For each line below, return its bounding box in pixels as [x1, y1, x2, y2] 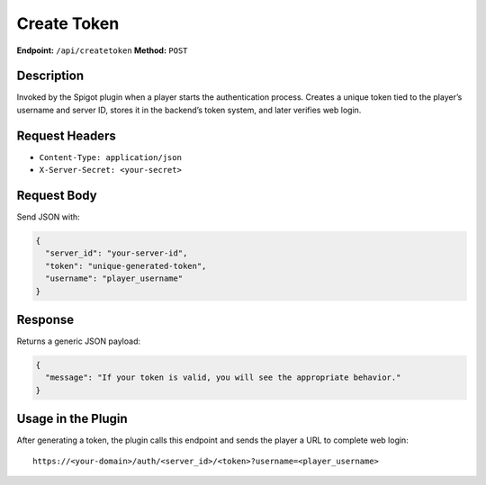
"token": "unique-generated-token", [45, 261, 207, 271]
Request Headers [16, 128, 116, 143]
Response [16, 312, 75, 328]
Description [16, 68, 85, 84]
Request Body [16, 187, 98, 202]
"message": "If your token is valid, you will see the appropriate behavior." [45, 373, 401, 382]
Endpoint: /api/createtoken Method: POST [16, 45, 188, 56]
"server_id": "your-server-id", [45, 248, 188, 258]
